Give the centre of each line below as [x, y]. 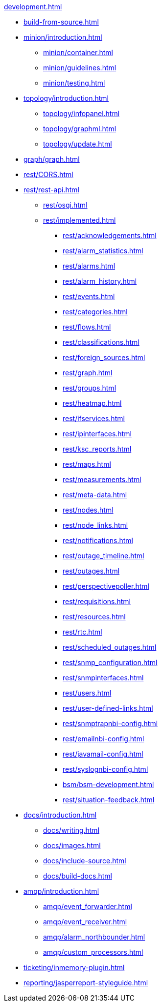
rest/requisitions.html [97, 601]
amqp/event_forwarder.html [88, 906]
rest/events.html [89, 296]
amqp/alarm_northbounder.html [94, 937]
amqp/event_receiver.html [85, 922]
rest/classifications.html [101, 342]
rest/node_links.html [95, 525]
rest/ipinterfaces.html [97, 434]
